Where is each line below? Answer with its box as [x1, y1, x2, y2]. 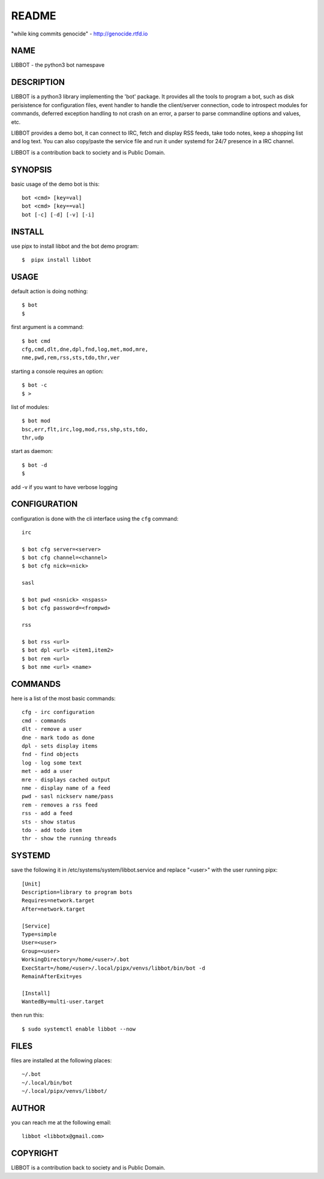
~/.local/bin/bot [22, 1079, 73, 1086]
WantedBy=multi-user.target [22, 999, 104, 1005]
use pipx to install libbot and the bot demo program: [11, 242, 139, 250]
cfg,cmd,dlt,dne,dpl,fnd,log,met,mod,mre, [22, 346, 149, 352]
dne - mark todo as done [22, 734, 95, 741]
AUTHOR [11, 1103, 46, 1113]
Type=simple [22, 931, 57, 938]
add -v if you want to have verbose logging [11, 483, 118, 490]
